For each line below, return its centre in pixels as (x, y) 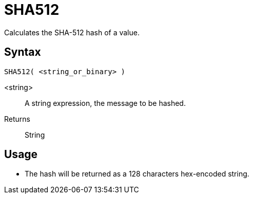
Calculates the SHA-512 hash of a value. (72, 32)
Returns (17, 119)
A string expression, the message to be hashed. (105, 103)
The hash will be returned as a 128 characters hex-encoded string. (137, 174)
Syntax (23, 52)
